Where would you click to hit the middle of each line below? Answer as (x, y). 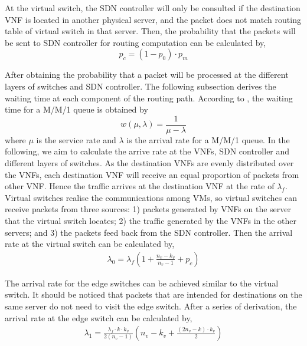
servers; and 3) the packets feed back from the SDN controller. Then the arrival (149, 232)
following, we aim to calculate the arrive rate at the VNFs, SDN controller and (147, 151)
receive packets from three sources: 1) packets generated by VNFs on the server (148, 209)
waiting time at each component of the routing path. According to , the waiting (149, 98)
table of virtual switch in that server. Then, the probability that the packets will (150, 31)
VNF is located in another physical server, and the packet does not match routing (153, 19)
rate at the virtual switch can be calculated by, (90, 244)
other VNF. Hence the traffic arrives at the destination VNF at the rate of (140, 186)
